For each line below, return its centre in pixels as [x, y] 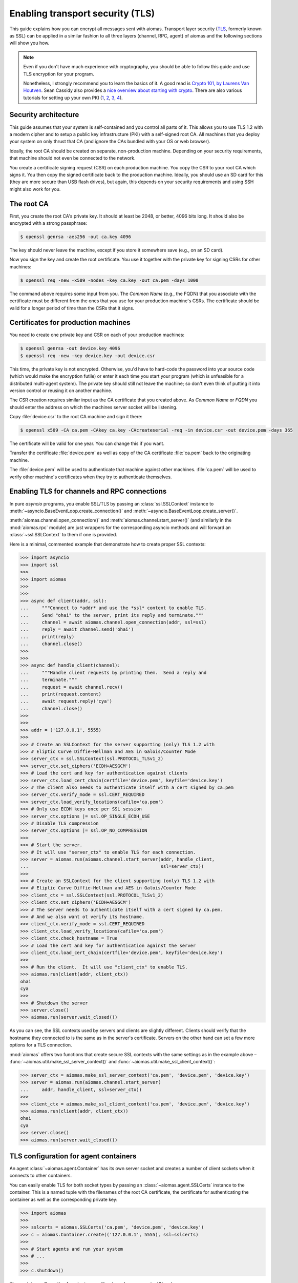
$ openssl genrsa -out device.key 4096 [70, 348]
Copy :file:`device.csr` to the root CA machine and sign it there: [76, 417]
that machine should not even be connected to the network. [72, 158]
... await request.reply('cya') [66, 701]
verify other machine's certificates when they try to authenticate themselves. [91, 477]
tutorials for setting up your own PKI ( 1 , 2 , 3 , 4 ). [73, 98]
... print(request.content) [61, 694]
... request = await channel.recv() [71, 687]
